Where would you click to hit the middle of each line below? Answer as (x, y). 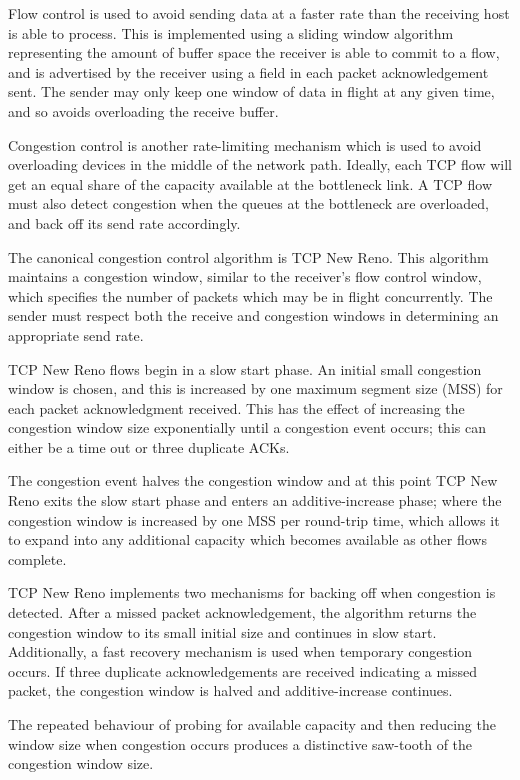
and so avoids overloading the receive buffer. (143, 110)
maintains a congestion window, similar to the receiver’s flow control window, (245, 276)
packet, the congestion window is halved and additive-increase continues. (230, 690)
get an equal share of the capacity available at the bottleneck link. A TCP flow (250, 183)
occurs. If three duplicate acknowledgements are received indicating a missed (243, 670)
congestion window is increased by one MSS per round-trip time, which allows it (254, 519)
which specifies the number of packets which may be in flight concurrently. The (250, 295)
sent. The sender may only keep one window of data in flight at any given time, (251, 91)
